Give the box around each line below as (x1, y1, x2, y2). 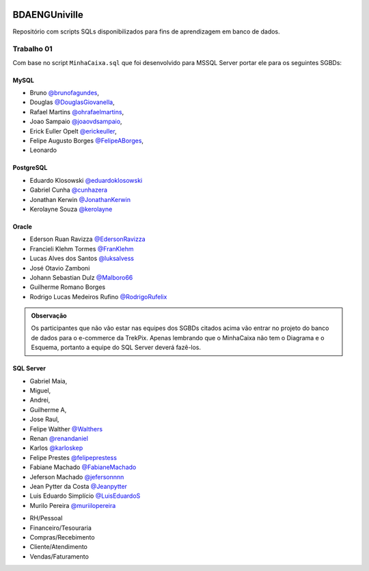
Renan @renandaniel (29, 434, 89, 442)
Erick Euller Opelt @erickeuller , (29, 127, 117, 135)
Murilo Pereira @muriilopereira (29, 501, 116, 509)
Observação (31, 312, 68, 320)
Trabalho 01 (12, 45, 53, 54)
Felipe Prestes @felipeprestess (29, 453, 118, 461)
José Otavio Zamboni (29, 264, 90, 272)
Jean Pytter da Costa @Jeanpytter (29, 482, 128, 490)
